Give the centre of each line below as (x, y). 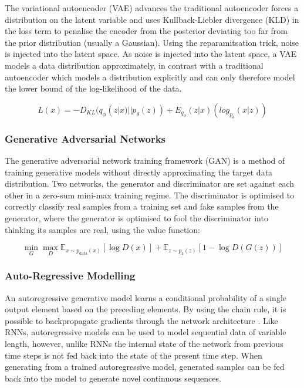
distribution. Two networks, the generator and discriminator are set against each (149, 183)
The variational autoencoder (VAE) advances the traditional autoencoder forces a (152, 8)
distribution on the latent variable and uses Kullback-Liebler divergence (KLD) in (152, 19)
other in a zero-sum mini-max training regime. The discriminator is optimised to (150, 195)
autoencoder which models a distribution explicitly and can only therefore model (150, 77)
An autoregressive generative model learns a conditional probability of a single (146, 297)
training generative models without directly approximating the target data (139, 172)
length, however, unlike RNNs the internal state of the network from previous (144, 343)
